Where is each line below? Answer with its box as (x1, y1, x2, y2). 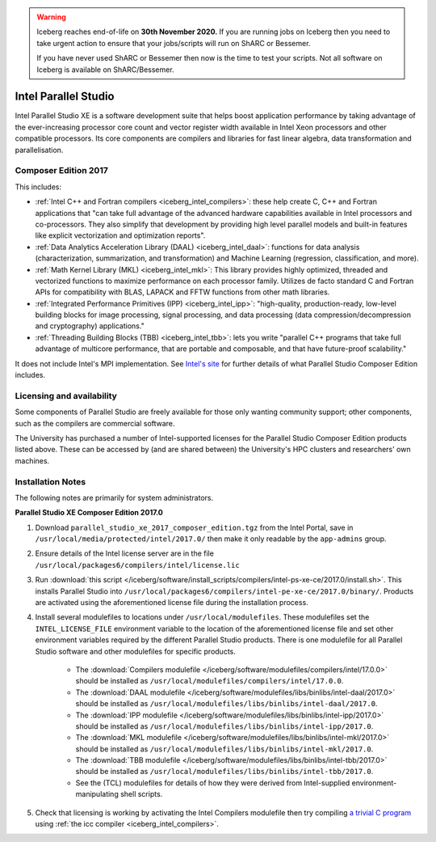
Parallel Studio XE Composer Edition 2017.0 (15, 508, 163, 518)
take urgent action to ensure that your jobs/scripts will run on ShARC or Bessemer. (36, 38, 311, 48)
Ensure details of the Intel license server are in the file (35, 548, 214, 558)
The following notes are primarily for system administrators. (15, 493, 214, 502)
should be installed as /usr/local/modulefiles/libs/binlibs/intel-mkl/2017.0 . (75, 744, 374, 754)
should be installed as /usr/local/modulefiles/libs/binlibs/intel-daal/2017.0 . (75, 699, 378, 709)
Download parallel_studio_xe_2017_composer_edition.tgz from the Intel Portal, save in (35, 523, 354, 532)
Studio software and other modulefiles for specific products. (35, 646, 236, 656)
